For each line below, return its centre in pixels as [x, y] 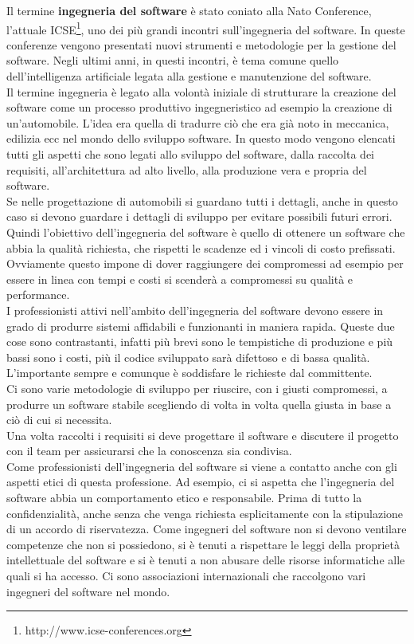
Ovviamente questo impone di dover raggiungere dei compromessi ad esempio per [205, 263]
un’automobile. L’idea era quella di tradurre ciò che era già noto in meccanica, [198, 122]
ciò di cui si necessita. [59, 420]
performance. [38, 295]
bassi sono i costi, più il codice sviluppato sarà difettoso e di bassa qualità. [188, 357]
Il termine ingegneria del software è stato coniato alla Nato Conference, [189, 10]
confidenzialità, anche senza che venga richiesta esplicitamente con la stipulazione [205, 513]
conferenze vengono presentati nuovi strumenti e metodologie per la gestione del [201, 44]
